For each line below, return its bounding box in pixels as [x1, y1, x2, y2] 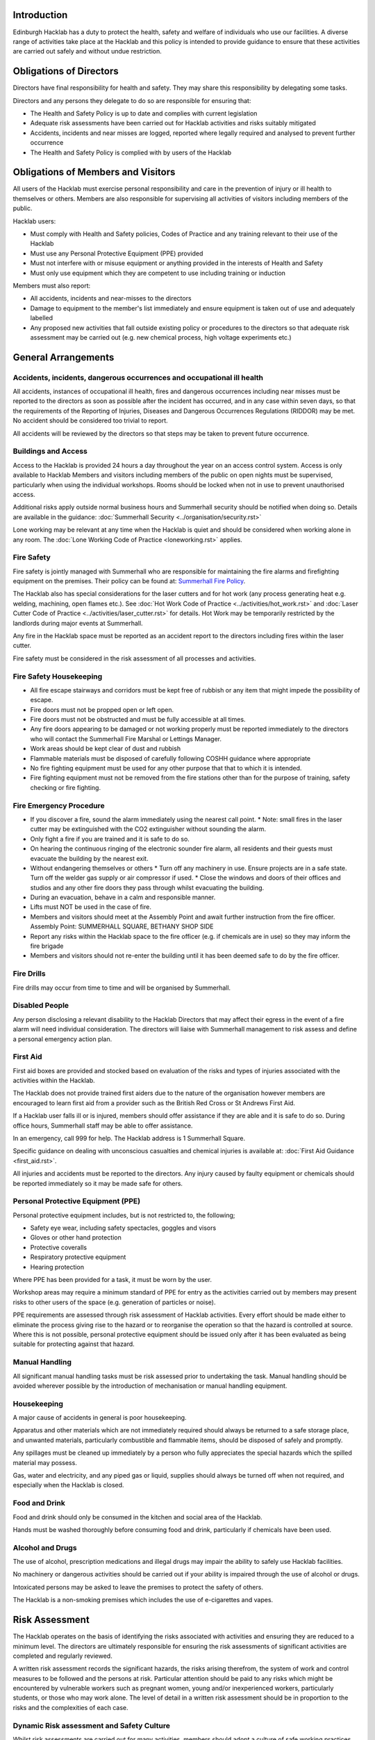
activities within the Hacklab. [12, 1076, 95, 1085]
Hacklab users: [12, 216, 56, 226]
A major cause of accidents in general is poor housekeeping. [12, 1414, 187, 1422]
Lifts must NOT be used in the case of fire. [30, 903, 152, 911]
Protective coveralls [30, 1243, 87, 1251]
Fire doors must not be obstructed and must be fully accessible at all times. [30, 715, 246, 724]
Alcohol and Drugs [12, 1542, 77, 1552]
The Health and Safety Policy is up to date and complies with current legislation [30, 109, 258, 118]
